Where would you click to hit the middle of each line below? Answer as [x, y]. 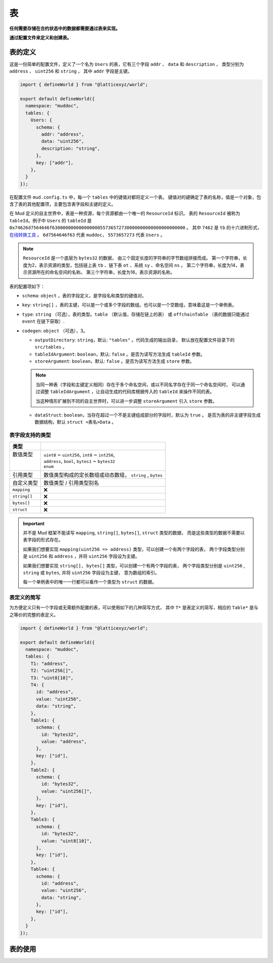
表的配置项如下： [27, 286]
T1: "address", [49, 663]
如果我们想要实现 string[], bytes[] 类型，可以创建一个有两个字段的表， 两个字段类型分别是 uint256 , [134, 565]
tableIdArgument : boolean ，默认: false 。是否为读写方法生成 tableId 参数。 [120, 354]
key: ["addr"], [55, 163]
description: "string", [71, 148]
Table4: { [43, 869]
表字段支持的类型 [30, 435]
